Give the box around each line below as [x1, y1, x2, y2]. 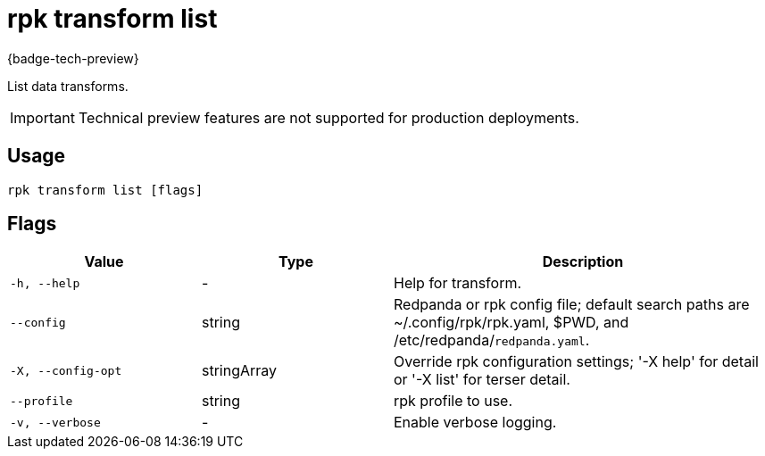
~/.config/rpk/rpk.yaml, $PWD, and [394, 313, 629, 332]
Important [10, 108, 75, 127]
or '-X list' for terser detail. [394, 370, 570, 389]
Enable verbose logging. [394, 413, 557, 432]
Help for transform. [394, 274, 522, 293]
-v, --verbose [10, 415, 101, 429]
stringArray [202, 361, 278, 380]
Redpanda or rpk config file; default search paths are [394, 295, 750, 314]
